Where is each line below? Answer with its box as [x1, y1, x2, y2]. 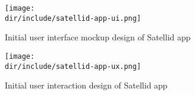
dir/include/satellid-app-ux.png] [5, 62, 141, 71]
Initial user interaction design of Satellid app [5, 79, 168, 91]
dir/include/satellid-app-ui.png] [5, 14, 141, 23]
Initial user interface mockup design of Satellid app [5, 31, 191, 43]
